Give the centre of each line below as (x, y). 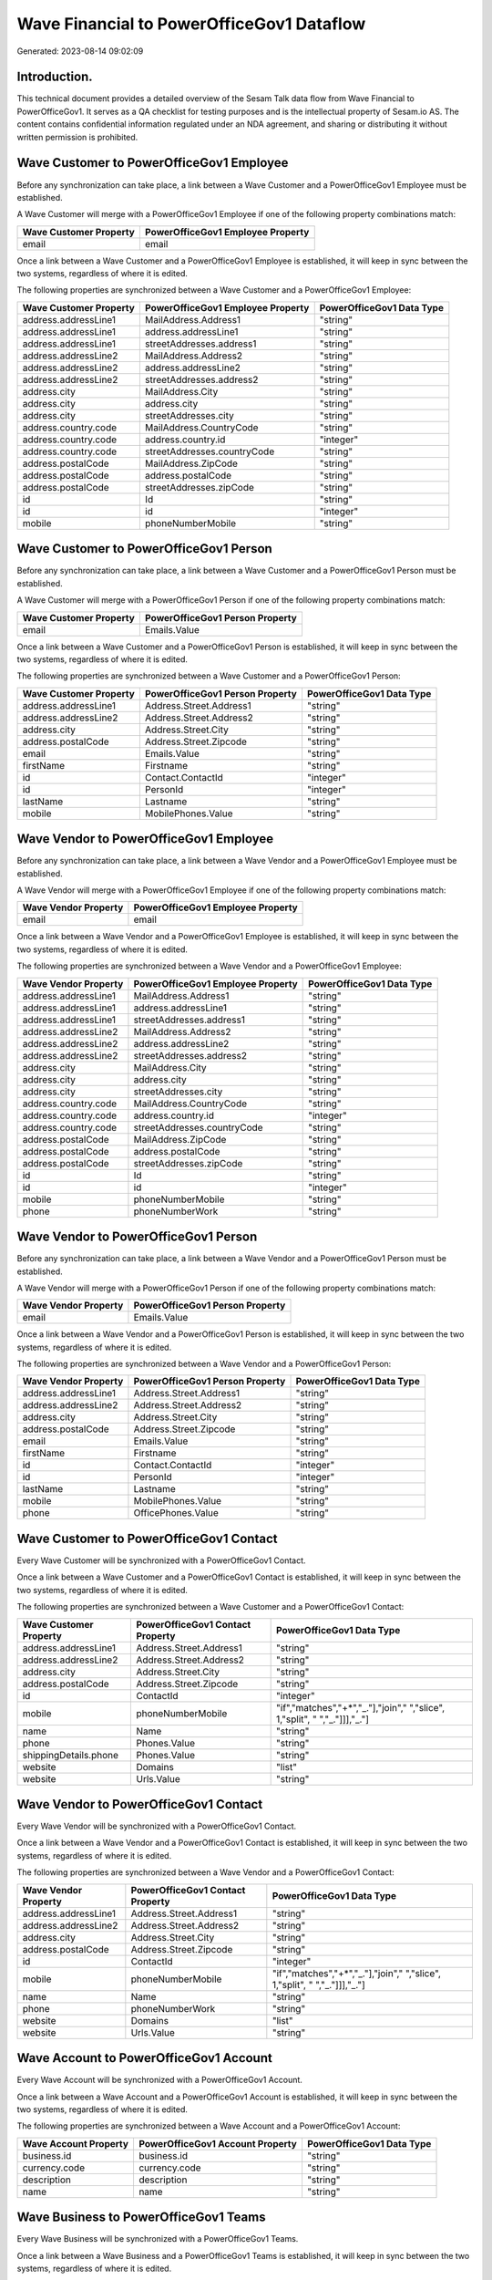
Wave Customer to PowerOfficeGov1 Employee (153, 163)
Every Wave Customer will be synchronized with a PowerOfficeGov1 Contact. (161, 1560)
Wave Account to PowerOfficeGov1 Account (144, 2058)
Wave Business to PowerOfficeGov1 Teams (141, 2218)
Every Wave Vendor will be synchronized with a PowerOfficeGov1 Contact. (157, 1826)
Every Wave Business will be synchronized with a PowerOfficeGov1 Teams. (158, 2239)
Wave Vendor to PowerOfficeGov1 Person (137, 1237)
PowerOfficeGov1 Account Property (218, 2143)
